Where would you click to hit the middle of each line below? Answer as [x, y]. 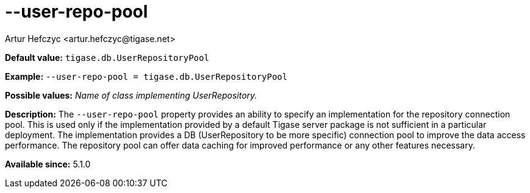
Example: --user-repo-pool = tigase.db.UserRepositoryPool [146, 76]
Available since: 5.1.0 [48, 164]
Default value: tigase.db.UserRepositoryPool [107, 57]
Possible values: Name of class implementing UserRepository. [131, 95]
